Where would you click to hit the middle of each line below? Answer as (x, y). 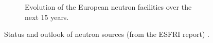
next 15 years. (47, 17)
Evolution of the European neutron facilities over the (108, 7)
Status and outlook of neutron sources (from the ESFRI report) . (107, 34)
